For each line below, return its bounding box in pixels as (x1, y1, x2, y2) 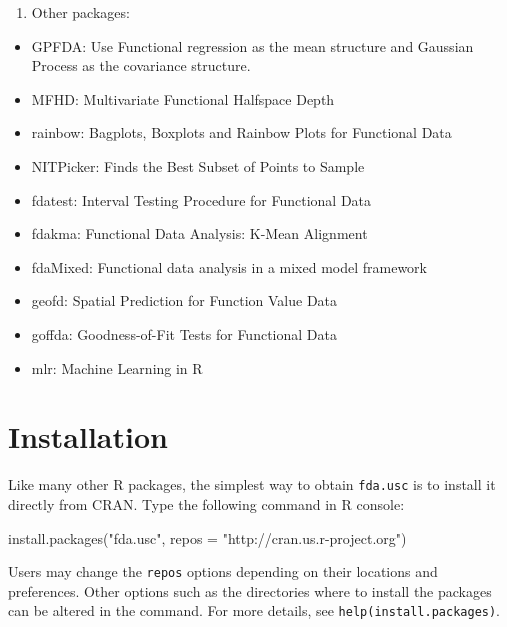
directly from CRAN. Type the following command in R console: (8, 493, 405, 514)
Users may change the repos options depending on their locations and (8, 561, 438, 582)
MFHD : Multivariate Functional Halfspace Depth (31, 88, 335, 109)
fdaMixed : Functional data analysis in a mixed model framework (31, 256, 428, 277)
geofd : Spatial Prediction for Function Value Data (31, 290, 338, 311)
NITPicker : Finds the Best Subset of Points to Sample (31, 155, 365, 176)
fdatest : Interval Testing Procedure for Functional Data (31, 189, 372, 210)
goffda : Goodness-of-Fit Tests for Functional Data (31, 323, 337, 344)
